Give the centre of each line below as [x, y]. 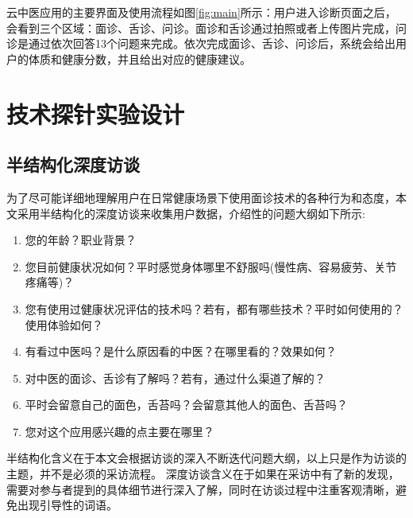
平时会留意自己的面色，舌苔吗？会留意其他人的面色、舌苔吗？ [186, 405]
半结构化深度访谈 [73, 164]
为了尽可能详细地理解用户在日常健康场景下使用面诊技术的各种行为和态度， [201, 197]
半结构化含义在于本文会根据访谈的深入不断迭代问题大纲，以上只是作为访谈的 [206, 458]
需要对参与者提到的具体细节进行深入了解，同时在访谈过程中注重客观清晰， [201, 489]
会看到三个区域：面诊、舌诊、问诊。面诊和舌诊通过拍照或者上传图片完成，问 [206, 27]
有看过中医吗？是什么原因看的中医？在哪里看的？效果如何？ [181, 351]
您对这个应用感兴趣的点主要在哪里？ [120, 431]
